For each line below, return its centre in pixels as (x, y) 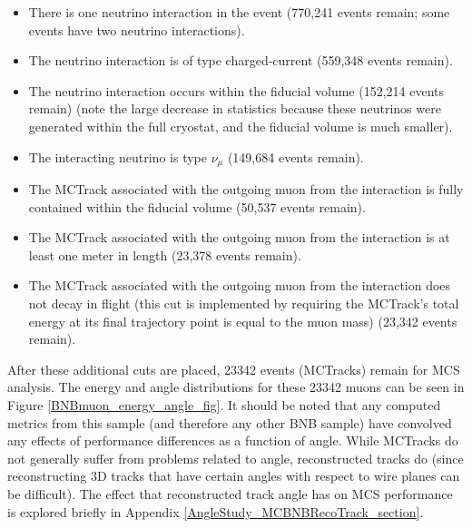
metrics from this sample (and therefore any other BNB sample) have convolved (230, 422)
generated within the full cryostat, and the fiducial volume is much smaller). (241, 126)
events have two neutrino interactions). (137, 29)
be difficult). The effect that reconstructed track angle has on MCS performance (230, 493)
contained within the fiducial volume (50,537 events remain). (197, 206)
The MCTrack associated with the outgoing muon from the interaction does (240, 285)
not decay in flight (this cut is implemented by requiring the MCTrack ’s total (244, 303)
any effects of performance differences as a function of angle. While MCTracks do (233, 440)
